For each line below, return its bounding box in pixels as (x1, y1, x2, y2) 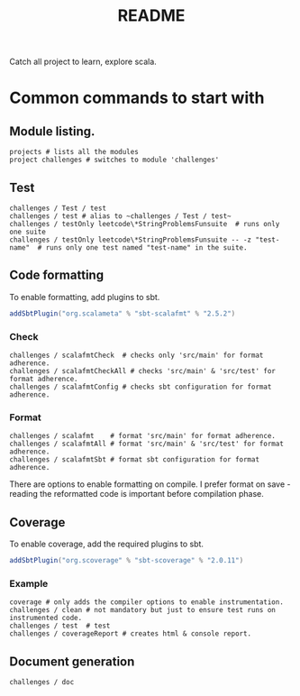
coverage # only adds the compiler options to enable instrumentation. (9, 598, 284, 607)
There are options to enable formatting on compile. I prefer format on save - (9, 479, 291, 490)
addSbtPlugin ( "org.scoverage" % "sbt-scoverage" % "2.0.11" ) (9, 556, 244, 565)
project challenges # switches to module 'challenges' (9, 155, 220, 165)
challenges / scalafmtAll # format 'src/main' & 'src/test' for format (9, 439, 284, 449)
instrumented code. (9, 614, 83, 623)
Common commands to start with (9, 87, 265, 108)
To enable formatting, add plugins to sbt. (9, 291, 160, 302)
